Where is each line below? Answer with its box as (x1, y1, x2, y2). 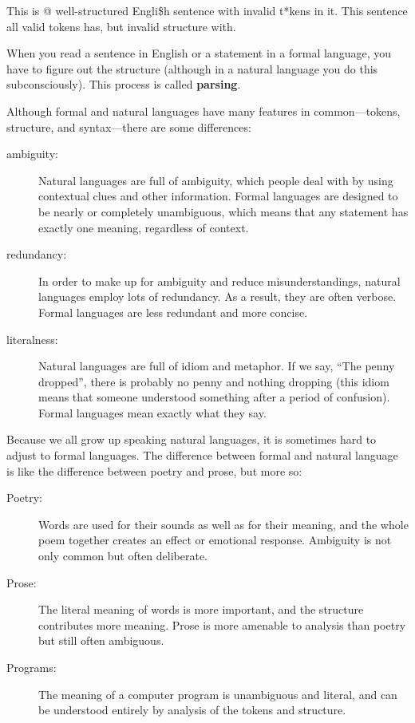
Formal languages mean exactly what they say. (38, 404, 267, 421)
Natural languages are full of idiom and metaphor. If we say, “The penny (38, 358, 395, 374)
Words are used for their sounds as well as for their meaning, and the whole (38, 516, 409, 532)
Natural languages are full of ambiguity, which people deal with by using (38, 172, 393, 188)
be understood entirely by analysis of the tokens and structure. (38, 701, 346, 718)
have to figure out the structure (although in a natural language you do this (6, 60, 378, 77)
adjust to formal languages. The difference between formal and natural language (6, 447, 398, 464)
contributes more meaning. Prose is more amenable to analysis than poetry (38, 616, 406, 633)
